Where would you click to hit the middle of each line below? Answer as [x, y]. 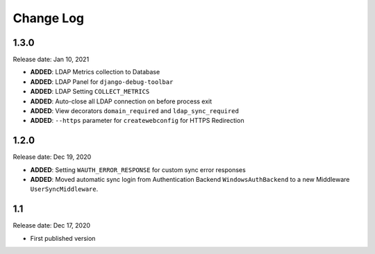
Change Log [49, 18]
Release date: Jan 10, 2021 [51, 60]
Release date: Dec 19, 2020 [52, 157]
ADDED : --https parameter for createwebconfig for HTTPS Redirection [137, 121]
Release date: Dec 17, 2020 [51, 226]
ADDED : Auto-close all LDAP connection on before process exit [121, 101]
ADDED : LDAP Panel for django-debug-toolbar [102, 82]
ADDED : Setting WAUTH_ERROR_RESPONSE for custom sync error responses [138, 169]
